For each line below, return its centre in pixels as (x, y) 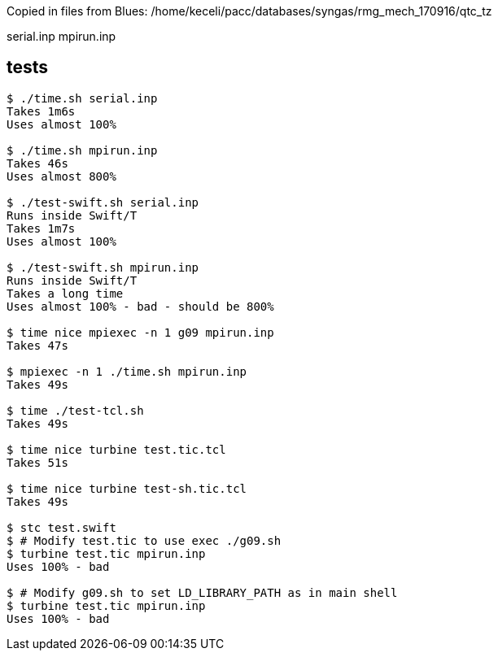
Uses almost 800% (61, 176)
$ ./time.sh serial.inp (82, 98)
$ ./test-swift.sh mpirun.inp (103, 267)
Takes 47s (37, 345)
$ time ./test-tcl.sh (75, 410)
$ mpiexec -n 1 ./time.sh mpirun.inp (127, 371)
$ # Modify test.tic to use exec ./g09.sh (144, 540)
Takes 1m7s (41, 228)
